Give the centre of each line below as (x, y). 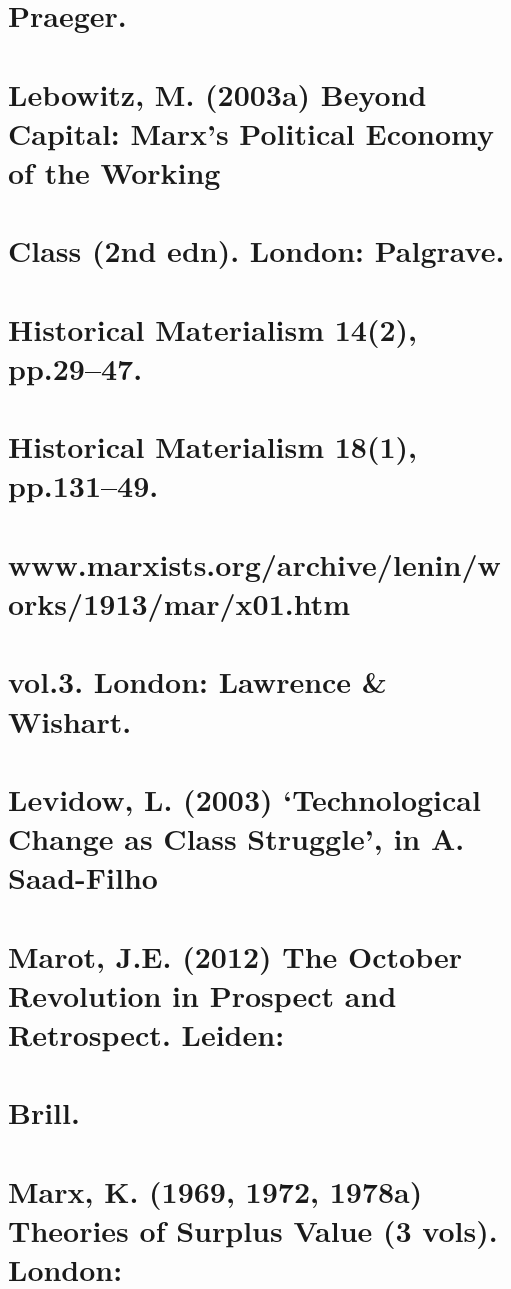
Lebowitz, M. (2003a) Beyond (217, 93)
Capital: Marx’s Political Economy (251, 132)
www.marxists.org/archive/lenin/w (254, 563)
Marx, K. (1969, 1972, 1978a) (215, 1190)
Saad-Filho (83, 877)
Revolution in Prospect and (202, 994)
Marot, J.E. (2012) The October (235, 955)
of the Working (114, 171)
